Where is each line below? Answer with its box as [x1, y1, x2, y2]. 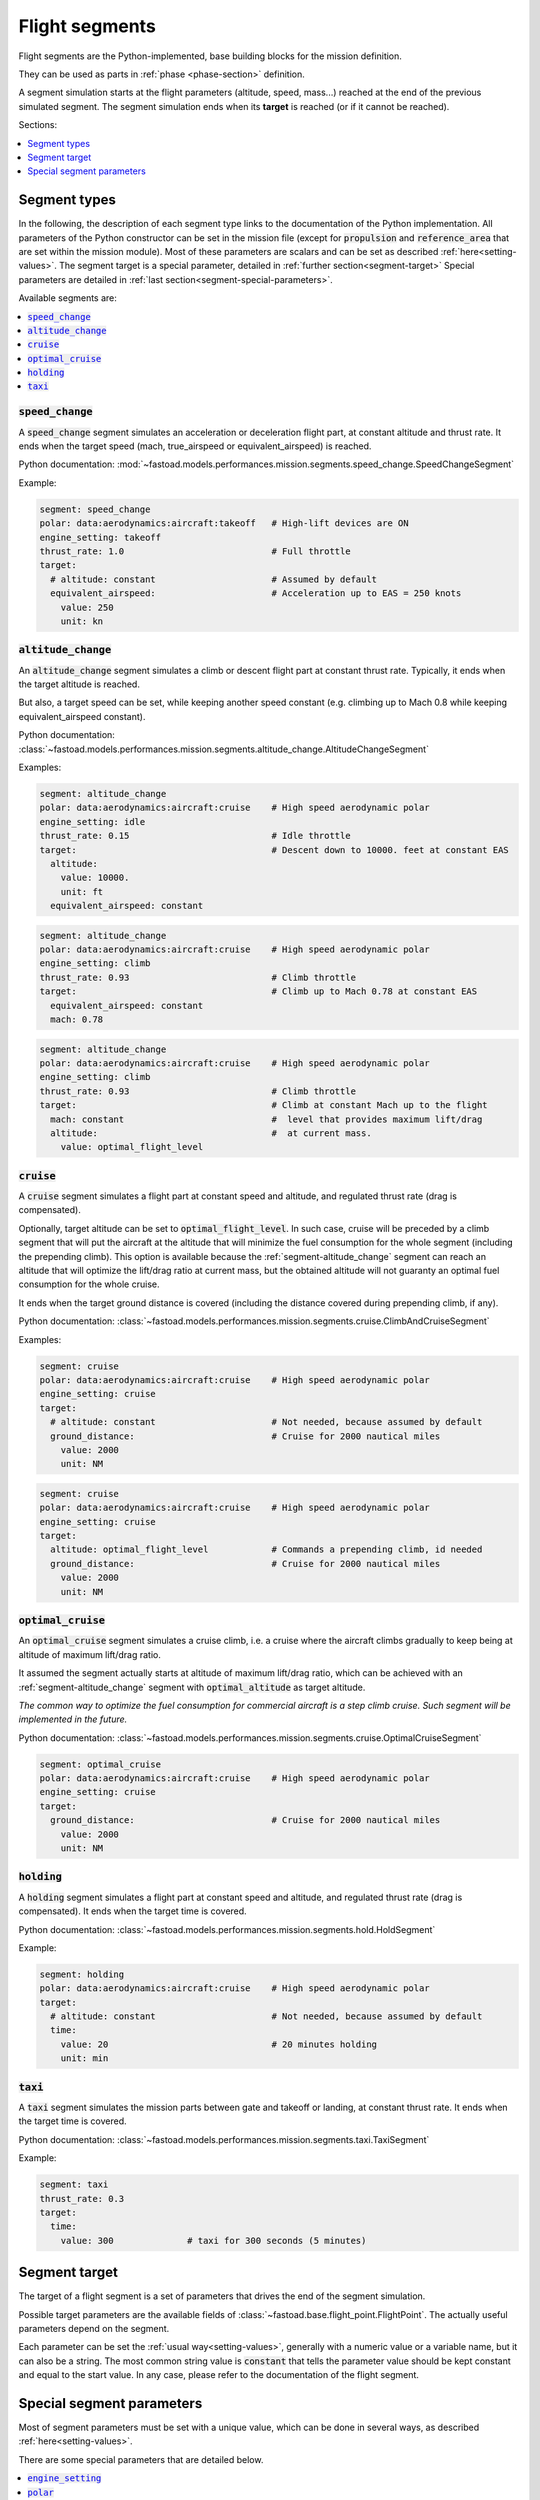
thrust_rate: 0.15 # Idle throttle [39, 830, 351, 842]
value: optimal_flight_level [60, 1141, 204, 1153]
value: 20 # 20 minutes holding [60, 2038, 378, 2050]
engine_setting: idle [39, 816, 146, 827]
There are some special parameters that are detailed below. [18, 2453, 264, 2465]
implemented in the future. [18, 1713, 128, 1725]
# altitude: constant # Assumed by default [50, 573, 378, 585]
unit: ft [60, 886, 104, 897]
